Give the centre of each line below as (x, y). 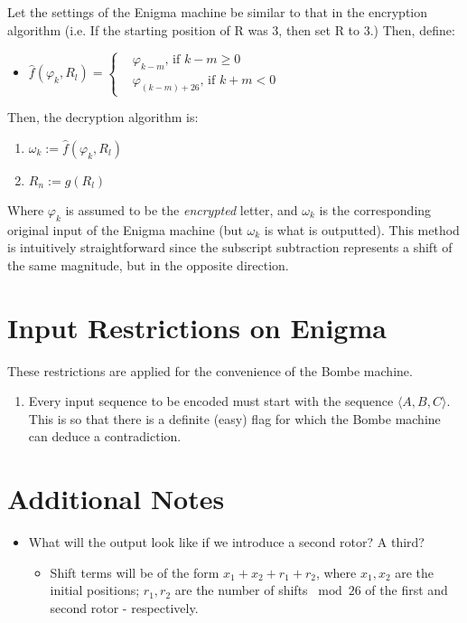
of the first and (406, 590)
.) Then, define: (412, 29)
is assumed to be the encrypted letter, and (182, 210)
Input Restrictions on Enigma (197, 327)
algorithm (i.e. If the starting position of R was (138, 29)
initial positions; (95, 590)
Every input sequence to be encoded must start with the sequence (211, 401)
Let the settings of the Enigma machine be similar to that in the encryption (218, 12)
